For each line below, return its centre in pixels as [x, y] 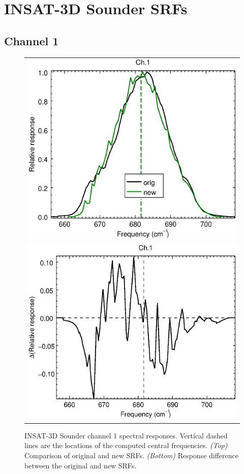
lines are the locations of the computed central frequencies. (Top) [126, 445]
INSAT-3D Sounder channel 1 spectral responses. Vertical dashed [126, 435]
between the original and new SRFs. [81, 465]
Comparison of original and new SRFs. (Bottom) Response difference [131, 455]
